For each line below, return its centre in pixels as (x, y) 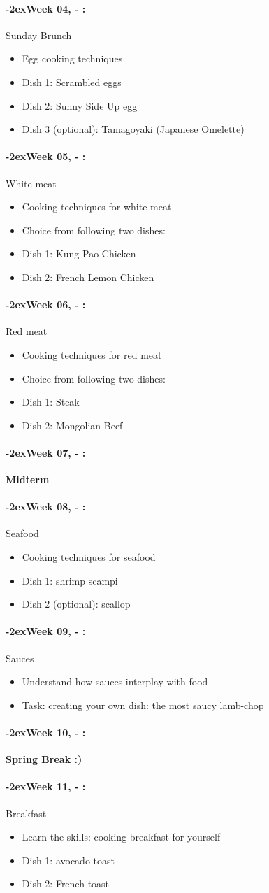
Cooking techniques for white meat (97, 207)
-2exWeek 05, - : (46, 156)
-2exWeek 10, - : (46, 733)
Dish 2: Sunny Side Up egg (80, 105)
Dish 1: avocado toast (68, 860)
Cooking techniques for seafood (89, 557)
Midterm (28, 479)
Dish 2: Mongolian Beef (72, 425)
